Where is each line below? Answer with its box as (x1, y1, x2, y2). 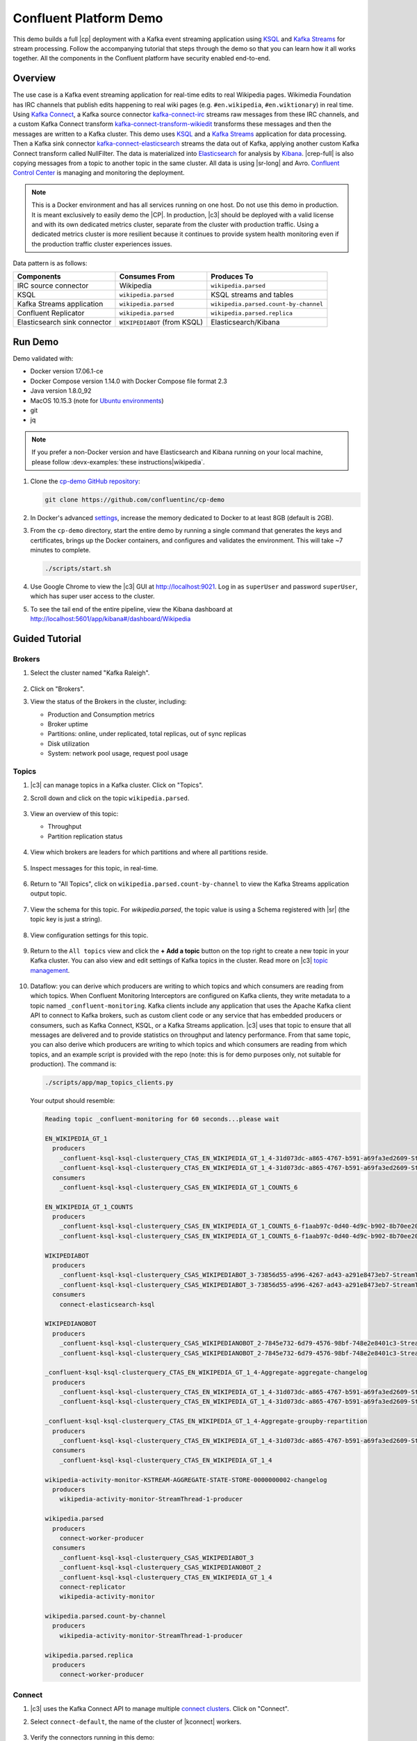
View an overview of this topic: (30, 810, 119, 818)
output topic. (30, 889, 67, 898)
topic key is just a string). (30, 915, 102, 923)
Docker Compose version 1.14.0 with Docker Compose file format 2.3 (30, 377, 227, 385)
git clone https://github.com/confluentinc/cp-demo (44, 495, 225, 503)
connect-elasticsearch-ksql (59, 1300, 156, 1309)
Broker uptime (47, 719, 88, 728)
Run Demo (13, 336, 59, 348)
